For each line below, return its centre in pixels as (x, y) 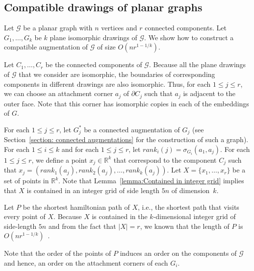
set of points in (26, 181)
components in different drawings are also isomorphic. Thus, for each (107, 84)
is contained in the (120, 216)
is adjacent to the (209, 93)
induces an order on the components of (178, 253)
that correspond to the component (165, 160)
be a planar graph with (58, 28)
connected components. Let (186, 28)
